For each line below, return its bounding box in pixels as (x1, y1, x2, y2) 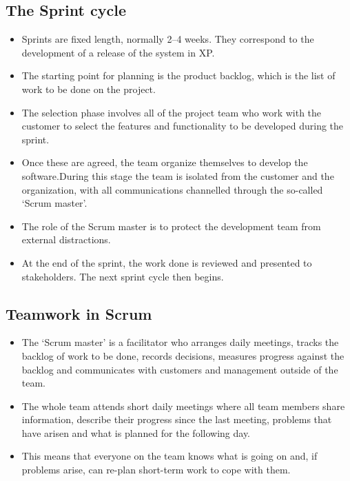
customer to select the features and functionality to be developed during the (21, 119, 344, 133)
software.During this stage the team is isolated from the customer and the (21, 168, 334, 183)
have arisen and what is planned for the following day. (21, 425, 251, 440)
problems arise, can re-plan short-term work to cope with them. (21, 462, 291, 477)
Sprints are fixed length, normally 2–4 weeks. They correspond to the (21, 32, 314, 46)
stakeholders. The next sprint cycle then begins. (21, 269, 224, 283)
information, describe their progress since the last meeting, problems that (21, 412, 332, 427)
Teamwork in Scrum (6, 303, 152, 324)
